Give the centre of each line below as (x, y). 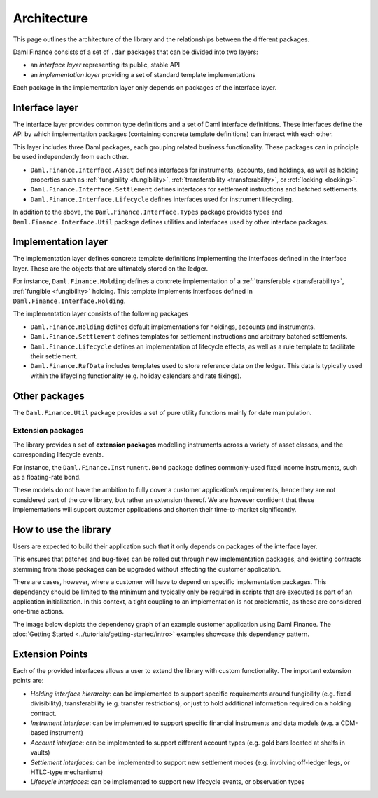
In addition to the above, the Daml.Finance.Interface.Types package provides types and (148, 212)
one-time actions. (38, 611)
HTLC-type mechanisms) (67, 772)
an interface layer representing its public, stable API (105, 65)
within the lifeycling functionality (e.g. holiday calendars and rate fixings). (136, 376)
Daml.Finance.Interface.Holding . (69, 301)
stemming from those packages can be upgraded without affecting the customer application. (147, 569)
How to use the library (62, 529)
